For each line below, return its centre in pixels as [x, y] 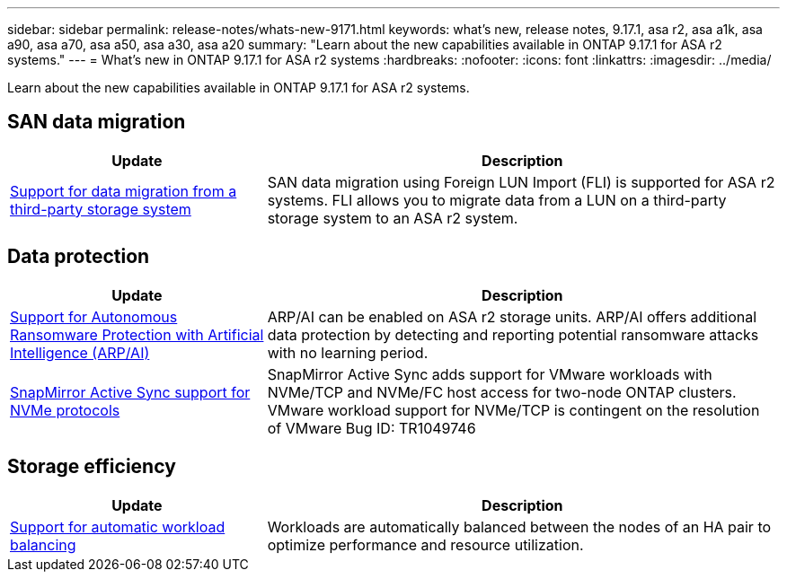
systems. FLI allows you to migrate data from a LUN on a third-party [497, 200]
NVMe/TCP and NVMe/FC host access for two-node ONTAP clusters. [502, 392]
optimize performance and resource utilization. [425, 544]
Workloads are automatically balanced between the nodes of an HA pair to [519, 526]
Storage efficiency [92, 467]
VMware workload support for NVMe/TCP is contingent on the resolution [513, 410]
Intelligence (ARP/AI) [80, 352]
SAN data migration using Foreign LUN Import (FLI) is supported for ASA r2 [521, 182]
